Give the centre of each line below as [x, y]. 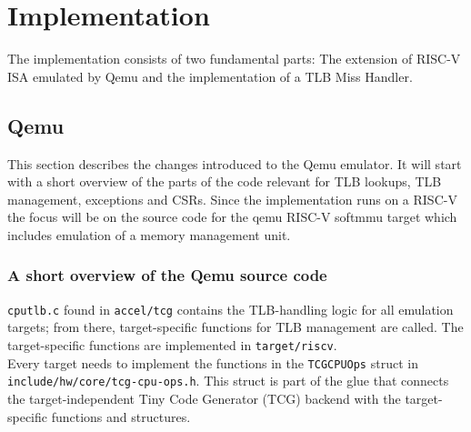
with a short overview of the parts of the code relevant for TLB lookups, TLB [225, 181]
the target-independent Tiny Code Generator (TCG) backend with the [204, 398]
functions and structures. [121, 416]
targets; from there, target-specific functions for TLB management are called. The [235, 327]
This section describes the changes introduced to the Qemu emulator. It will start [235, 163]
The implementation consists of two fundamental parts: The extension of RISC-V [234, 59]
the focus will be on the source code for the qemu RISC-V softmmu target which [232, 217]
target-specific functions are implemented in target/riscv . [172, 344]
